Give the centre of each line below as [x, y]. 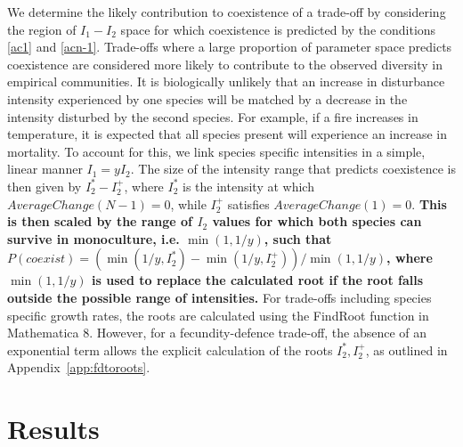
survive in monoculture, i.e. [93, 238]
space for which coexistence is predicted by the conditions [278, 29]
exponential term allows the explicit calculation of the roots [170, 349]
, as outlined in [406, 349]
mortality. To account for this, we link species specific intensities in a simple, [216, 151]
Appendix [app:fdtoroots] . [79, 367]
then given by [45, 186]
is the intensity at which [248, 186]
